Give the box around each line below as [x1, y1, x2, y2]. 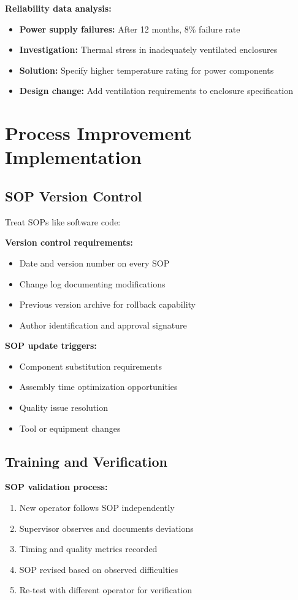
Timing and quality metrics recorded [19, 542, 158, 555]
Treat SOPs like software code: [5, 215, 121, 228]
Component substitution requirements [19, 359, 162, 372]
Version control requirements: [5, 236, 133, 249]
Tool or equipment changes [19, 421, 121, 434]
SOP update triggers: [5, 339, 97, 352]
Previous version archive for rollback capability [19, 298, 196, 311]
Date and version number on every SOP [19, 256, 170, 269]
